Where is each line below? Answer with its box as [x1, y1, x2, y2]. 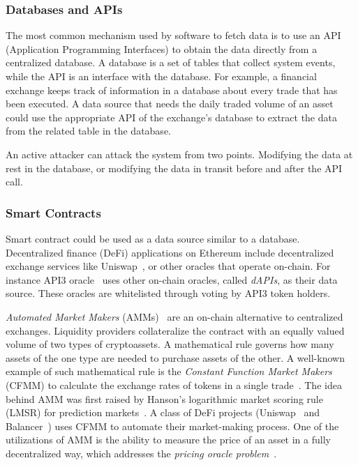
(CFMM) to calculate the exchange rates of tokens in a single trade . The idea [6, 377, 342, 392]
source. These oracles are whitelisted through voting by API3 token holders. [6, 286, 331, 300]
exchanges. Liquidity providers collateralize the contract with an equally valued [6, 323, 345, 337]
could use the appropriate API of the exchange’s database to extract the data [6, 109, 337, 124]
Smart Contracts [6, 204, 101, 221]
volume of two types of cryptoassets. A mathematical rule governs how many [6, 337, 334, 351]
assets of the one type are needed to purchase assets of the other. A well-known [6, 350, 345, 365]
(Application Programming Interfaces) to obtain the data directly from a [6, 41, 318, 56]
